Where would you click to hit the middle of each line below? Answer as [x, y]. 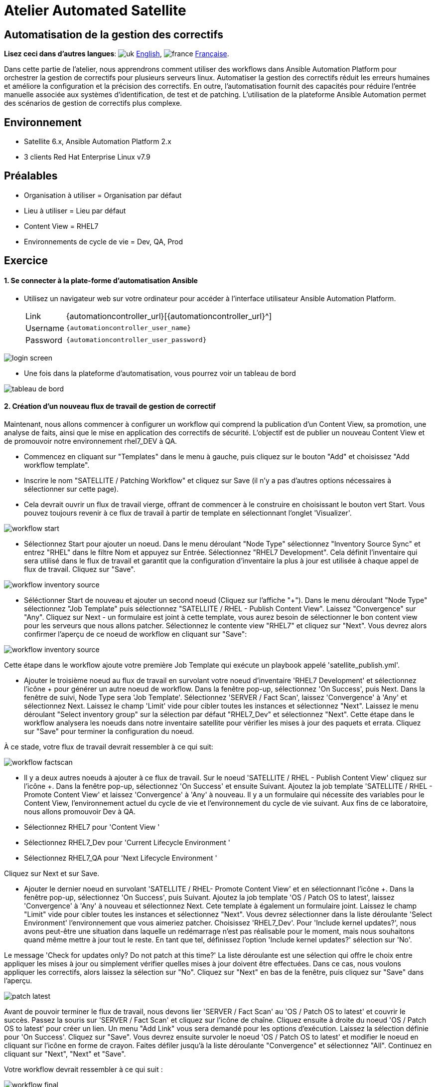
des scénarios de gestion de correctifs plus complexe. [93, 103]
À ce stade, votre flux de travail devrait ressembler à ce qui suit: [109, 746]
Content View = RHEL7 [61, 226]
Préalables [31, 176]
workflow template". [57, 465]
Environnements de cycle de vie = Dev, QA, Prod [104, 241]
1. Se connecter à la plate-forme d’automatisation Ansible [101, 280]
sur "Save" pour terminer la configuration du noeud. [109, 731]
